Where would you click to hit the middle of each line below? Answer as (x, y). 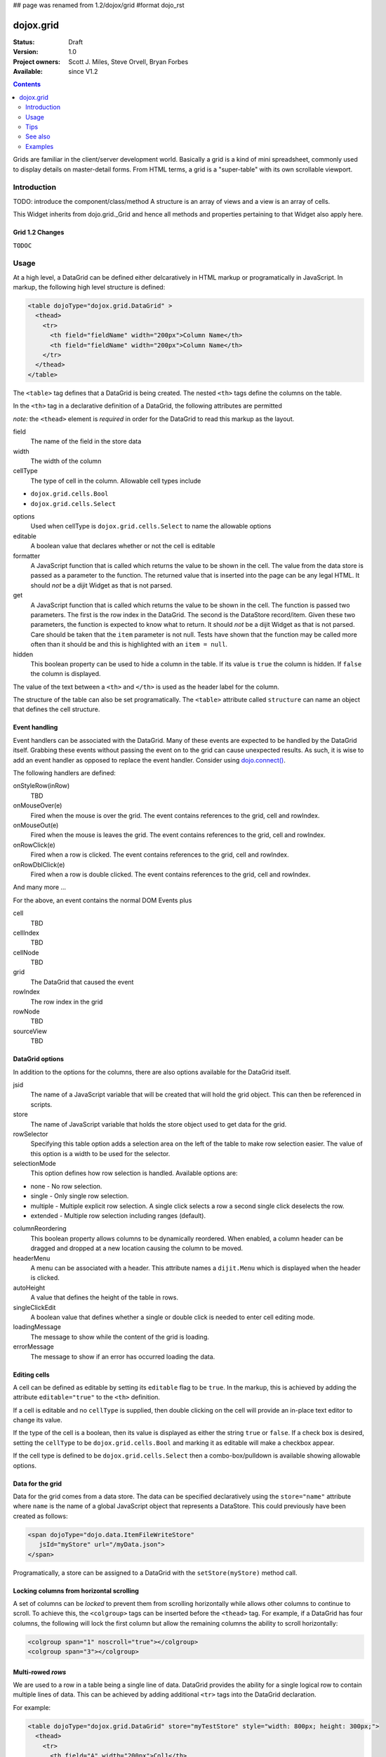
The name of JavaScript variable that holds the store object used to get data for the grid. (159, 1124)
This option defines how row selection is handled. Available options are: (134, 1173)
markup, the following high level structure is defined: (89, 287)
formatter (27, 556)
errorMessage (33, 1347)
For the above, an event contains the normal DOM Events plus (102, 900)
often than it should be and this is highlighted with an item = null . (129, 644)
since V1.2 (83, 72)
